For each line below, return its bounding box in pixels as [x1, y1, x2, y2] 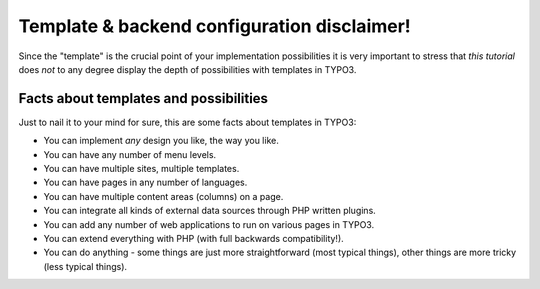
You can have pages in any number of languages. [43, 176, 248, 189]
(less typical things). [43, 260, 128, 272]
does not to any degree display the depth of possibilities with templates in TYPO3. [18, 63, 357, 75]
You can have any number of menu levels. [43, 148, 217, 160]
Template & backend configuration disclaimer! [18, 15, 412, 37]
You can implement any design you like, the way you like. [43, 135, 279, 147]
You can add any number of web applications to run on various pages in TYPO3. [43, 218, 375, 230]
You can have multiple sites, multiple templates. [43, 163, 240, 175]
